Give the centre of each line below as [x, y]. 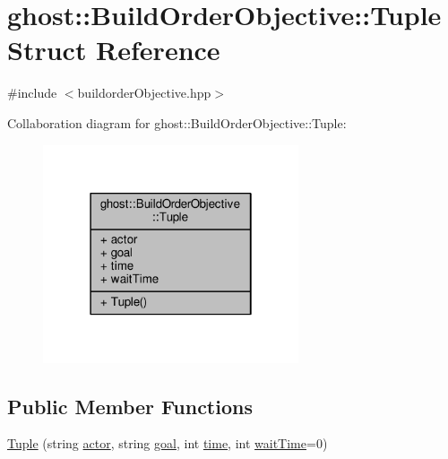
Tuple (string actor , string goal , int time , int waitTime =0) [168, 443]
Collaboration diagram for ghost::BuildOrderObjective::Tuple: [177, 122]
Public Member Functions [130, 406]
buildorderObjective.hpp [144, 93]
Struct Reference [114, 50]
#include [32, 93]
